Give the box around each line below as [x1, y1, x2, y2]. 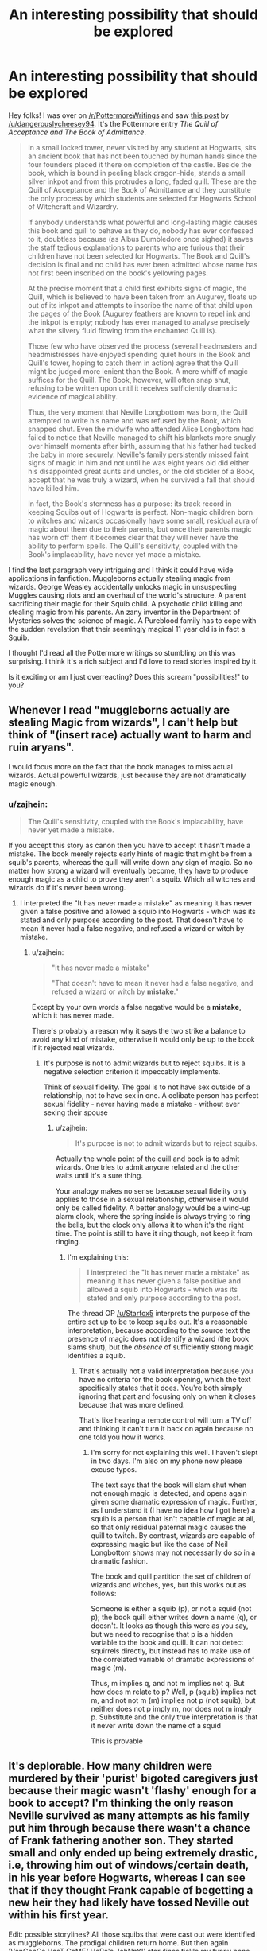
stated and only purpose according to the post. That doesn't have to [19, 915, 244, 925]
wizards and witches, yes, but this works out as [91, 1580, 246, 1590]
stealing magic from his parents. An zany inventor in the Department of [8, 607, 241, 617]
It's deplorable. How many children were [8, 1759, 213, 1773]
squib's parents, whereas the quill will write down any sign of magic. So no [8, 858, 253, 867]
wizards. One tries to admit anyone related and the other [55, 1162, 241, 1172]
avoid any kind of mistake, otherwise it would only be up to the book [31, 1034, 256, 1044]
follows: [91, 1589, 117, 1599]
